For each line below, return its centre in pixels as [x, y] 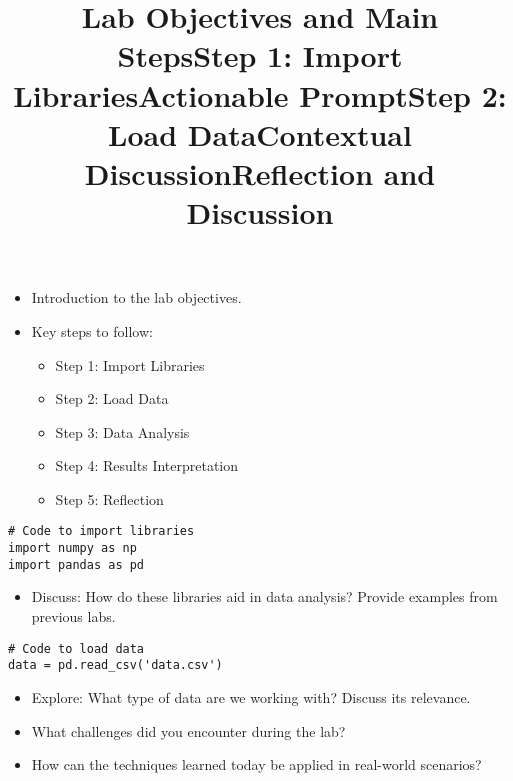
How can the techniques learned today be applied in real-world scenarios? [256, 764]
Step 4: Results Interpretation [147, 465]
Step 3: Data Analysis [122, 431]
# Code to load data [76, 648]
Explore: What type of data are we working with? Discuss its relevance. [251, 696]
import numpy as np [72, 548]
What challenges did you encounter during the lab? [188, 730]
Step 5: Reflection [109, 498]
